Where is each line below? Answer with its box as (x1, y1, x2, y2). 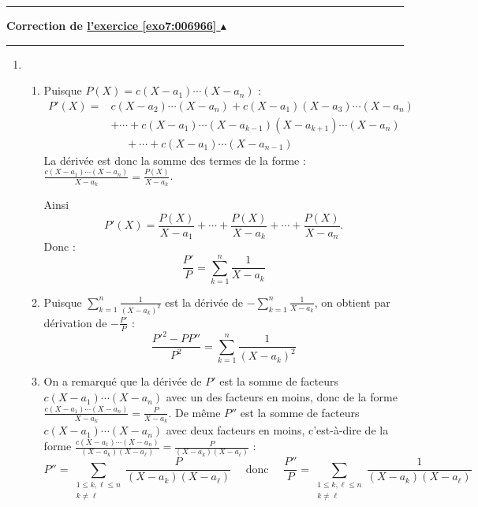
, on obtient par (314, 293, 390, 310)
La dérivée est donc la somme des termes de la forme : (43, 151, 306, 168)
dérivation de (43, 314, 107, 330)
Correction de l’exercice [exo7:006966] (6, 17, 217, 33)
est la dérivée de (165, 293, 244, 310)
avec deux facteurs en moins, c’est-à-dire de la (166, 422, 389, 438)
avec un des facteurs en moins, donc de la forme (166, 389, 398, 405)
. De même (168, 404, 221, 420)
